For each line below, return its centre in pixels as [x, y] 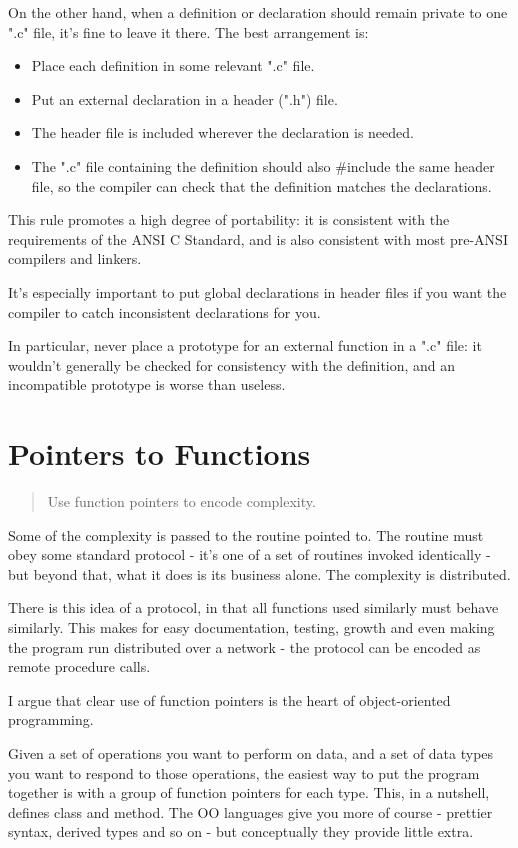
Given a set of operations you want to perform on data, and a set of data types [251, 752]
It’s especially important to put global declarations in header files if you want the [257, 291]
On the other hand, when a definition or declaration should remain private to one [258, 12]
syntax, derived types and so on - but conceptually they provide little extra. [241, 831]
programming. [51, 719]
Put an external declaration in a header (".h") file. [184, 98]
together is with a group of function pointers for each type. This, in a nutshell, [249, 792]
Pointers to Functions [159, 453]
